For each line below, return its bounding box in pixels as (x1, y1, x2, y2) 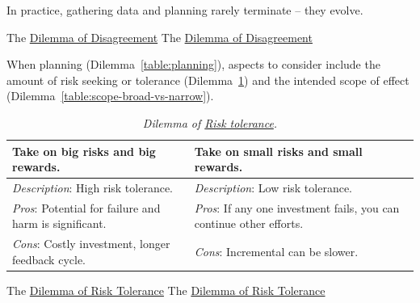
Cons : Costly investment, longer (12, 235, 170, 252)
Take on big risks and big (12, 142, 156, 159)
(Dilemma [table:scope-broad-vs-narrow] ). (6, 87, 214, 104)
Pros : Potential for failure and (12, 199, 161, 216)
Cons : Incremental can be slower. (194, 243, 359, 260)
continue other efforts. (194, 215, 304, 232)
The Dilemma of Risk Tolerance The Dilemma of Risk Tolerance (6, 281, 325, 298)
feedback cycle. (12, 250, 86, 267)
